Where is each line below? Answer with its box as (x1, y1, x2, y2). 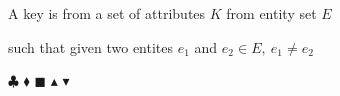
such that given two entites (8, 36, 174, 57)
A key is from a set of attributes (8, 3, 206, 23)
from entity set (226, 3, 317, 23)
